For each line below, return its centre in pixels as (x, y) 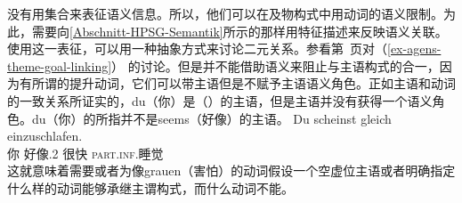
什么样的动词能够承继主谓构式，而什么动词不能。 (150, 187)
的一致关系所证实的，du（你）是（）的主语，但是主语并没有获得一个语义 (220, 100)
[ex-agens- (414, 49)
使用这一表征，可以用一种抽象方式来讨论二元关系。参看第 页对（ (197, 49)
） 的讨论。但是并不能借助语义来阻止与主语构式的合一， (276, 65)
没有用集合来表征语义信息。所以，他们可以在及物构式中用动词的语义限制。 (225, 13)
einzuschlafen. (45, 136)
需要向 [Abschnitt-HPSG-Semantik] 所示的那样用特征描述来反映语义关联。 (239, 31)
